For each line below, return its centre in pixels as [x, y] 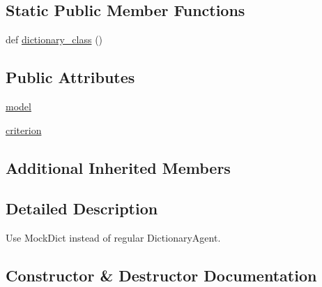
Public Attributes [70, 77]
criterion [24, 130]
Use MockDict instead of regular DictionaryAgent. [113, 238]
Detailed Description [82, 208]
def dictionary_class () [54, 39]
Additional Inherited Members [118, 167]
